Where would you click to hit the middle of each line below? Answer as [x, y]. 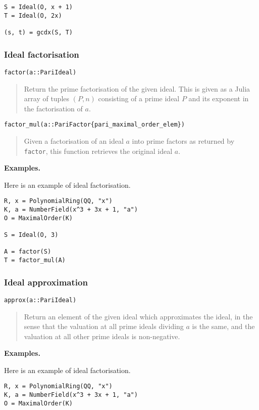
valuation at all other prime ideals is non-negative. [102, 336]
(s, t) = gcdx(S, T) [39, 32]
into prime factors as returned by [183, 140]
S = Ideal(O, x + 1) [39, 7]
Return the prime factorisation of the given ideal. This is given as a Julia [137, 88]
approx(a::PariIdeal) [40, 300]
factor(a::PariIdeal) [40, 72]
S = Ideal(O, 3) [31, 235]
